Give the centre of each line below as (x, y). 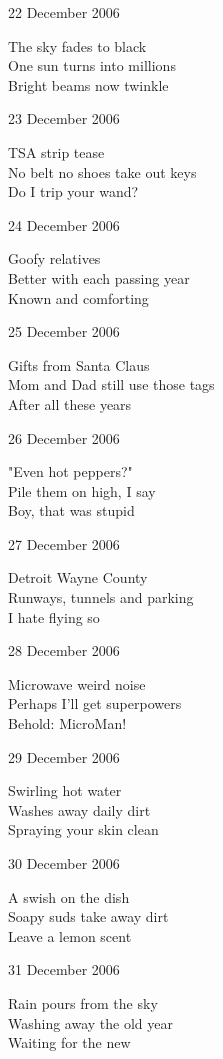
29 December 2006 (64, 756)
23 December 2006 (64, 118)
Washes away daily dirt (79, 809)
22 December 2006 (64, 12)
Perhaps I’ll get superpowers (95, 703)
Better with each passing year (99, 277)
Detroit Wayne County (78, 577)
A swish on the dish (69, 896)
